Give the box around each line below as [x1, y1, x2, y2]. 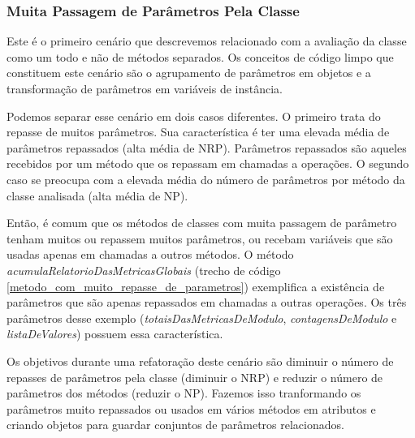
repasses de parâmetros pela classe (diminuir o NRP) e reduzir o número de [6, 368, 383, 385]
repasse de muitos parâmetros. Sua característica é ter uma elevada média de [6, 123, 390, 140]
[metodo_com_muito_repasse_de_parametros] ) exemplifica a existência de [6, 277, 385, 294]
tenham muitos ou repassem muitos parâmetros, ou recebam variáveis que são [6, 230, 393, 247]
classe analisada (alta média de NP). [6, 187, 188, 204]
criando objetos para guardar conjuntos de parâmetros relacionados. [6, 416, 344, 433]
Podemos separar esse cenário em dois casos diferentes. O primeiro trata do [6, 107, 381, 124]
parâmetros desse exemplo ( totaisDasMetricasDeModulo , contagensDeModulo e [6, 309, 397, 326]
